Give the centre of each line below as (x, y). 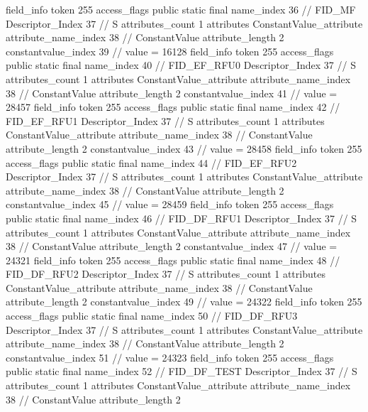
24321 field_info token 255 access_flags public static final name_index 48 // (173, 260)
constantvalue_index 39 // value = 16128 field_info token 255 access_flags (170, 51)
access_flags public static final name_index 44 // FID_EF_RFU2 (151, 162)
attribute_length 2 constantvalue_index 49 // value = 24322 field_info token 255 (184, 302)
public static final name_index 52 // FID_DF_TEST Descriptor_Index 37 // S (182, 371)
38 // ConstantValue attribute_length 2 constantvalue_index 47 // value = (172, 246)
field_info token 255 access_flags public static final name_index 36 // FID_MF (181, 9)
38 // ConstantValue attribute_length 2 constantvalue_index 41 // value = (172, 93)
